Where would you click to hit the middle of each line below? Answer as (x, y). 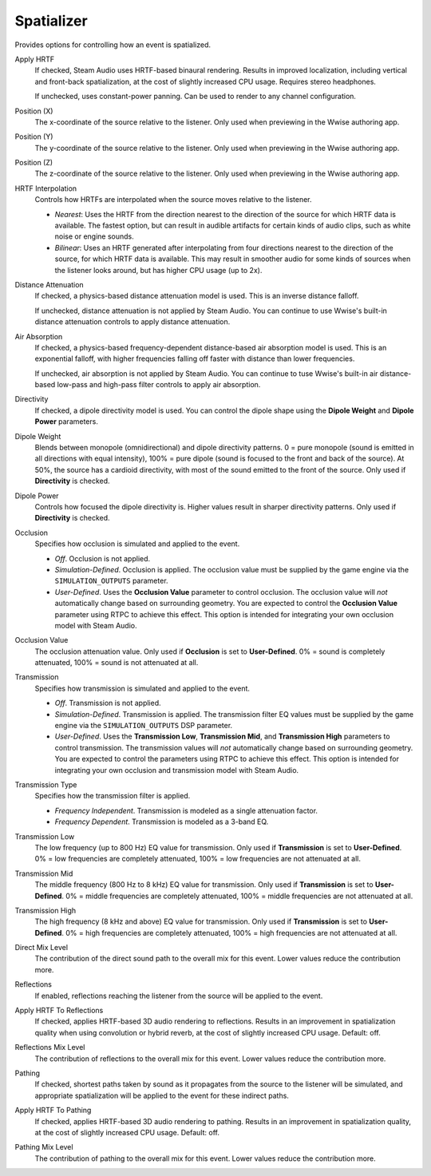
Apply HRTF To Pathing (53, 1111)
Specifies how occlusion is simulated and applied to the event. (137, 544)
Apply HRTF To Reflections (59, 1011)
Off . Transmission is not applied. (108, 703)
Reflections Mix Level (50, 1047)
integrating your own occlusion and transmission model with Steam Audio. (177, 770)
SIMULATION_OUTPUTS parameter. (111, 581)
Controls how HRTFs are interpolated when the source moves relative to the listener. (173, 200)
